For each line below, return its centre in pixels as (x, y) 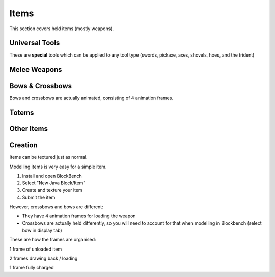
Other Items (29, 129)
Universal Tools (35, 43)
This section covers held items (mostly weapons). (62, 29)
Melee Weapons (36, 70)
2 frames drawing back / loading (44, 258)
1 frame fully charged (32, 268)
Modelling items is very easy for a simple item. (58, 167)
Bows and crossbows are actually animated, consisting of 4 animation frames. (91, 98)
